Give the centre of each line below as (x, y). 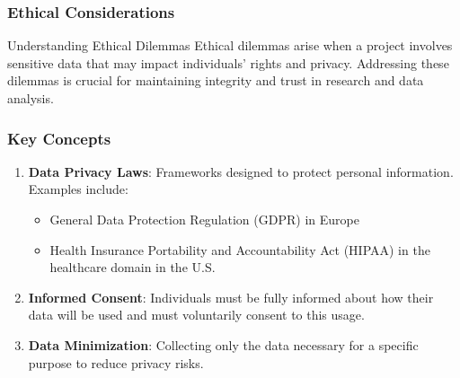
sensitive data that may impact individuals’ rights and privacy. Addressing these (228, 62)
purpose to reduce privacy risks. (116, 362)
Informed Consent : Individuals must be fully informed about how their (231, 297)
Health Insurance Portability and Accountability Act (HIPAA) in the (240, 249)
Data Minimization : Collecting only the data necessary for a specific (223, 344)
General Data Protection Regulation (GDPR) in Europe (204, 219)
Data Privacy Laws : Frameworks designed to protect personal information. (241, 171)
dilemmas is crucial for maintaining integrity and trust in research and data (216, 80)
